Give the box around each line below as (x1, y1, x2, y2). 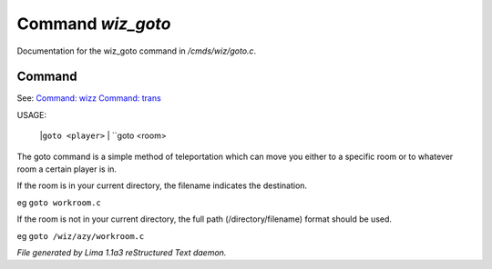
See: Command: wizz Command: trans (16, 93, 161, 104)
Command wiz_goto (16, 14, 171, 34)
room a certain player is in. (16, 164, 118, 174)
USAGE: (16, 109, 47, 120)
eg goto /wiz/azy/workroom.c (16, 230, 145, 241)
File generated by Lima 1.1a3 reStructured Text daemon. (16, 246, 227, 258)
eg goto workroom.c (16, 196, 102, 208)
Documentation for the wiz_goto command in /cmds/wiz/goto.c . (16, 45, 257, 56)
